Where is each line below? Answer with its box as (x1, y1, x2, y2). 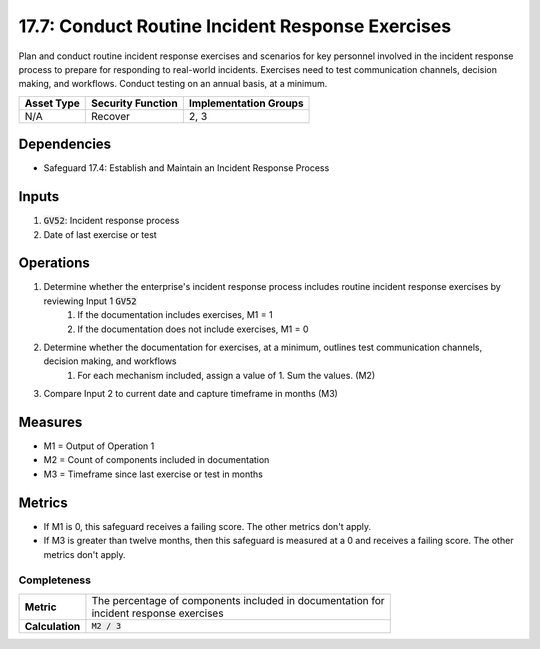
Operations (18, 255, 90, 272)
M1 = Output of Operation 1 (43, 440, 155, 452)
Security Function (91, 96, 179, 110)
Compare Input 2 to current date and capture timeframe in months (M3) (43, 388, 339, 400)
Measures (18, 413, 83, 430)
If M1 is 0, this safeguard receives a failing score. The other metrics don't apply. (43, 520, 372, 532)
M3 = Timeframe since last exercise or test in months (43, 468, 264, 480)
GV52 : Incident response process (43, 215, 180, 227)
